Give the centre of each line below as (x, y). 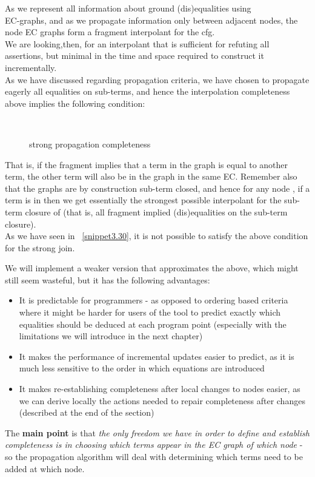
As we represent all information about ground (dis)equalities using (128, 8)
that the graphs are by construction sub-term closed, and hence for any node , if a (157, 188)
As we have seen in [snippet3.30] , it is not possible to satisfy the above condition (157, 236)
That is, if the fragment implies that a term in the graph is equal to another (147, 164)
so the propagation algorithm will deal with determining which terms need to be (154, 456)
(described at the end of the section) (87, 412)
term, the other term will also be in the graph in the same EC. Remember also (151, 176)
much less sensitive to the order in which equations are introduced (142, 368)
